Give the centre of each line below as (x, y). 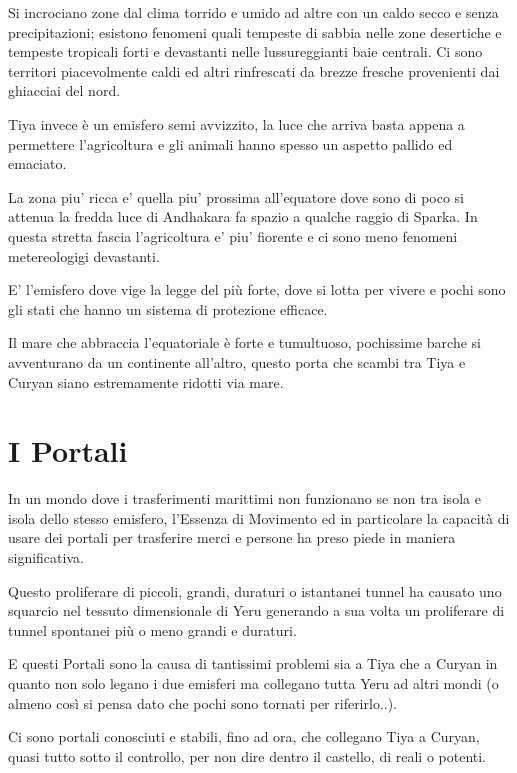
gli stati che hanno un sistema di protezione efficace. (168, 308)
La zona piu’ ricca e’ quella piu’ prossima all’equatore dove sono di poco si (236, 196)
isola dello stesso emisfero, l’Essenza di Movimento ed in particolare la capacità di (259, 517)
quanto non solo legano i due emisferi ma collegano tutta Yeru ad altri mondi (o (253, 682)
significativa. (46, 557)
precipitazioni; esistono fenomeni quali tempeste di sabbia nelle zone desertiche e (255, 31)
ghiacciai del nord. (64, 90)
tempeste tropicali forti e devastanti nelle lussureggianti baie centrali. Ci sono (245, 51)
